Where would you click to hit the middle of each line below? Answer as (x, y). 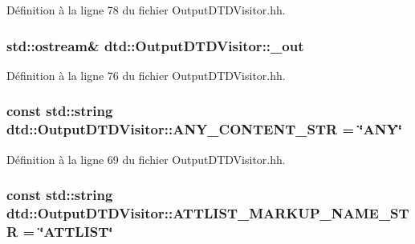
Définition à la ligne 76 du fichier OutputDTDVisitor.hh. (146, 75)
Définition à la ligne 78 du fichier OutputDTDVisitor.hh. (146, 10)
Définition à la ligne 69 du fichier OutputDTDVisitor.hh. (146, 159)
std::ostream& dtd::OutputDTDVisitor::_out (155, 45)
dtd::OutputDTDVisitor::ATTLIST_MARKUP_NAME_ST (208, 212)
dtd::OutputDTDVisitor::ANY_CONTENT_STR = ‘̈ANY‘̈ (204, 129)
